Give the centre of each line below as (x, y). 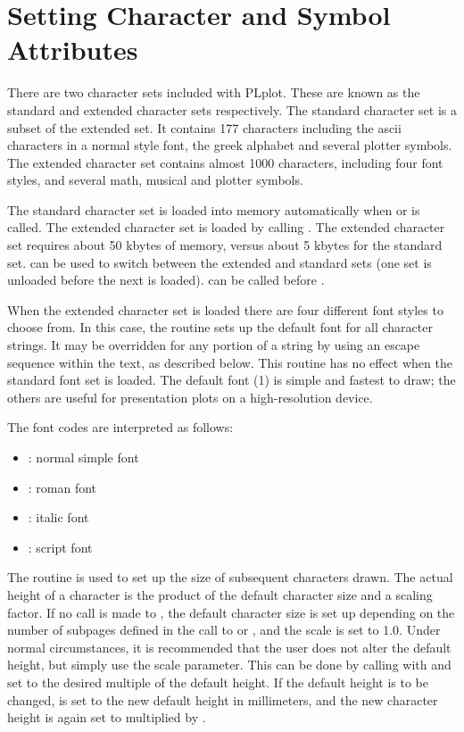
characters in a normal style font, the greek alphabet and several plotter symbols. (230, 145)
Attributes (73, 50)
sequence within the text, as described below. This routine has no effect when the (230, 362)
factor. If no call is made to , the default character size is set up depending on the (231, 612)
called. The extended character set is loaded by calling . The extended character (226, 227)
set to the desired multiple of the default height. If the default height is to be (218, 682)
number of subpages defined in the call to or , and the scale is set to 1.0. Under (224, 630)
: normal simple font (83, 457)
